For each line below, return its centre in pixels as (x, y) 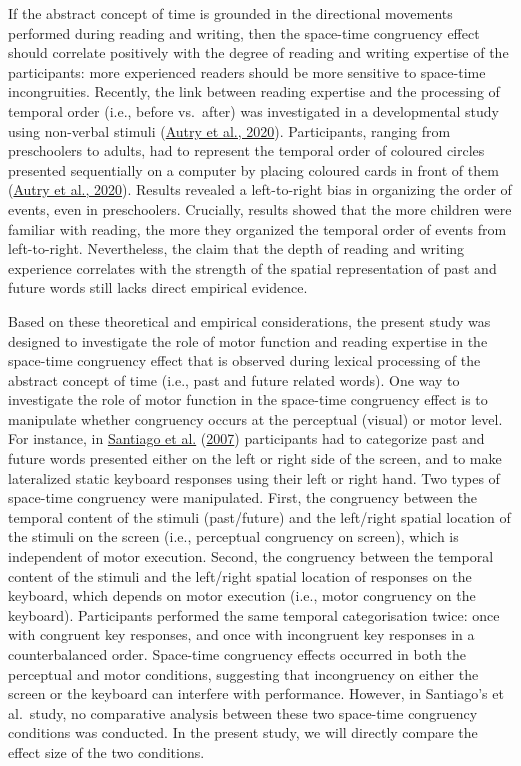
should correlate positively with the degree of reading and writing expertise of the (258, 52)
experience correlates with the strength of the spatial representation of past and (252, 267)
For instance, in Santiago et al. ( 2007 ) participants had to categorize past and (246, 438)
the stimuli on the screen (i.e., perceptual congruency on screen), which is (233, 536)
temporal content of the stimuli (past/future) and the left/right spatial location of (259, 516)
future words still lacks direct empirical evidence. (158, 287)
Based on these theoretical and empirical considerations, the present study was (249, 320)
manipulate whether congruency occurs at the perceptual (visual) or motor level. (255, 418)
